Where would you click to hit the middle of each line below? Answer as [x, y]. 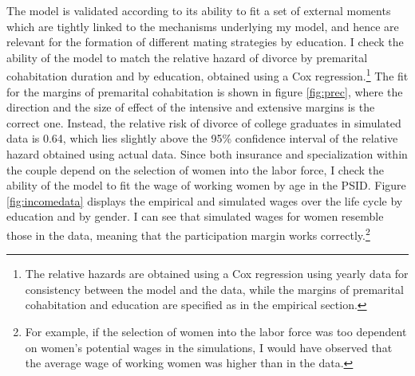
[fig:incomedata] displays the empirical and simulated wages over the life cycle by [205, 200]
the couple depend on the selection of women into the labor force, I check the [196, 169]
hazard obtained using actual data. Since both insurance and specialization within [207, 154]
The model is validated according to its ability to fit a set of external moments [199, 10]
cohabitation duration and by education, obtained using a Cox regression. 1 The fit [207, 75]
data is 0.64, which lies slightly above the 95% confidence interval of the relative [202, 138]
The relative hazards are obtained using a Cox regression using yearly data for [217, 274]
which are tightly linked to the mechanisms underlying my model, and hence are [203, 26]
